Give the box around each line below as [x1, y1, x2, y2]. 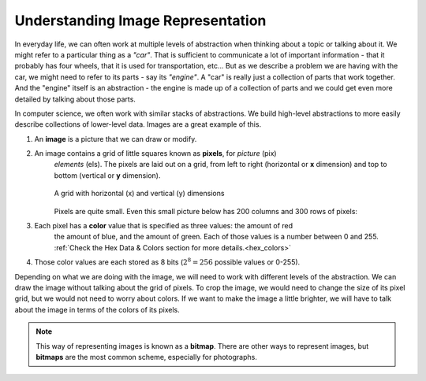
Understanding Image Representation [14, 12, 267, 29]
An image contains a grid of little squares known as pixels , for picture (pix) [34, 149, 277, 158]
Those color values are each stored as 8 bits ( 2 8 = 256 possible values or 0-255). [34, 257, 301, 267]
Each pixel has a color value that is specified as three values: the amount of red [34, 221, 293, 231]
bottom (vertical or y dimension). [54, 170, 161, 180]
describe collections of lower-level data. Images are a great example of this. [14, 120, 262, 129]
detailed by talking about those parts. [14, 94, 136, 104]
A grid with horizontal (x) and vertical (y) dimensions [54, 189, 225, 198]
